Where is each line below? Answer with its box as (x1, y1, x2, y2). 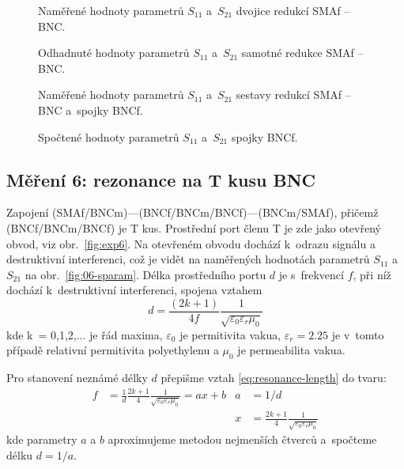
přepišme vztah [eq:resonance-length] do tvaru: (160, 369, 387, 386)
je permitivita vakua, (179, 326, 281, 342)
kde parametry (6, 431, 77, 448)
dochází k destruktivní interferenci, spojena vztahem (6, 282, 262, 298)
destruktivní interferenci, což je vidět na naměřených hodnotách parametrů (6, 251, 370, 267)
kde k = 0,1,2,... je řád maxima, (6, 326, 163, 342)
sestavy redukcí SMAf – (236, 86, 351, 103)
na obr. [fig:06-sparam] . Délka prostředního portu (25, 266, 266, 282)
